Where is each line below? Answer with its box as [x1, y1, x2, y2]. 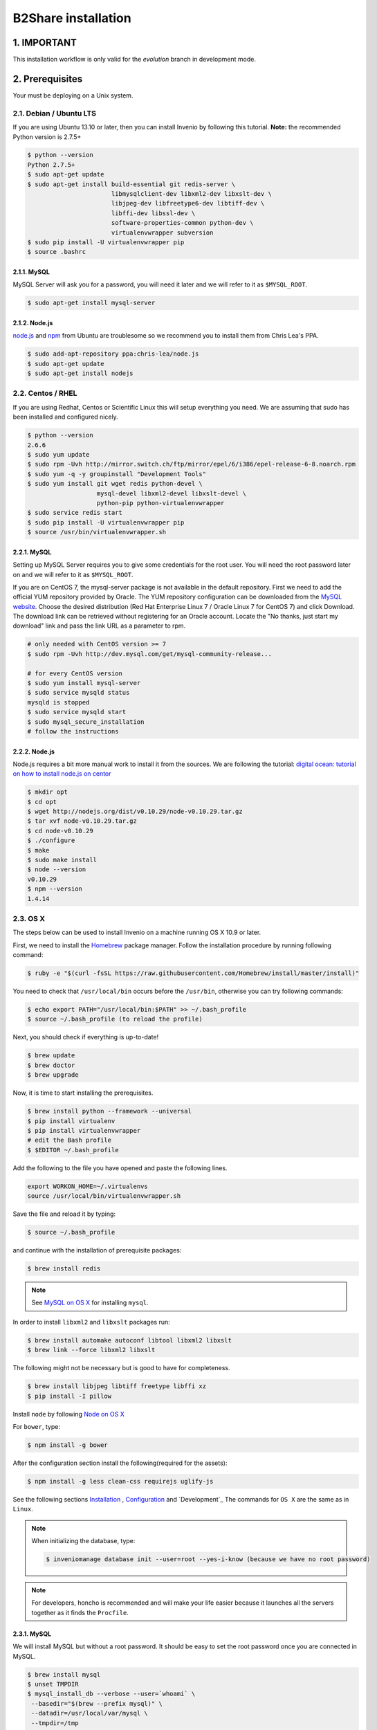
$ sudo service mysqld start [27, 708, 127, 716]
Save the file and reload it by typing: [12, 1210, 116, 1218]
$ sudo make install [27, 856, 97, 864]
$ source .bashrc [27, 248, 86, 256]
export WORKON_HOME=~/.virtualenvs [27, 1182, 148, 1190]
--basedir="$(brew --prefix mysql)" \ [31, 1700, 163, 1707]
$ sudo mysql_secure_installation [27, 718, 145, 726]
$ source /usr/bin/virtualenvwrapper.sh [27, 528, 166, 536]
